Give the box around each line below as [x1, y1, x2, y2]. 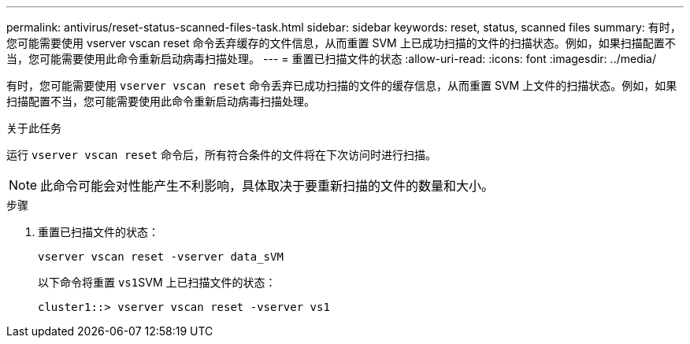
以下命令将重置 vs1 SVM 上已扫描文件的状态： [38, 276, 276, 289]
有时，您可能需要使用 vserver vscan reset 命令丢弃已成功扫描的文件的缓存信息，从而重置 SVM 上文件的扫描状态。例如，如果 [6, 79, 677, 92]
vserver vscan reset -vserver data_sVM [38, 250, 284, 263]
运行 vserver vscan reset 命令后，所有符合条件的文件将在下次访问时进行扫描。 [6, 148, 437, 161]
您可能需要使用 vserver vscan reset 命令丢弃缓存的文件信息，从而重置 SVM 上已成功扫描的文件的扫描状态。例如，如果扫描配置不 [6, 36, 676, 50]
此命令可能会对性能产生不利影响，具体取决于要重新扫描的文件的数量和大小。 [40, 178, 495, 194]
